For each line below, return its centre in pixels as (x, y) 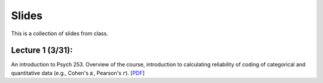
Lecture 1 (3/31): (42, 50)
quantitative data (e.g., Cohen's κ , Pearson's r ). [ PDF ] (78, 73)
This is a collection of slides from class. (60, 33)
